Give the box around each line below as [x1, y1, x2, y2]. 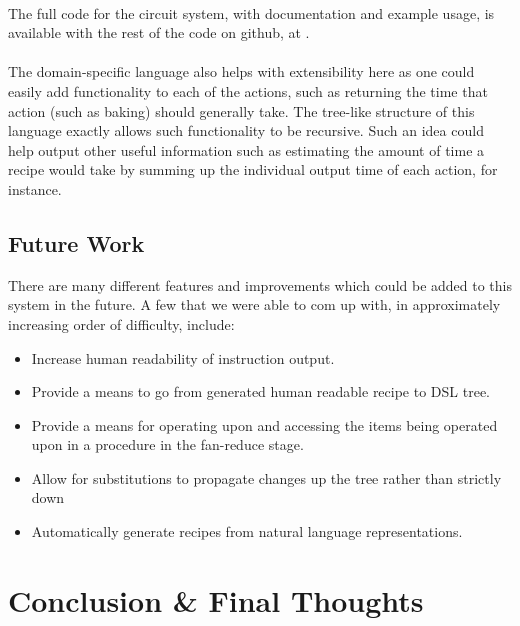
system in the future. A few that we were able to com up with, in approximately [8, 294, 501, 315]
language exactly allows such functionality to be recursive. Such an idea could [8, 120, 484, 141]
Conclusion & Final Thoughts [8, 579, 424, 620]
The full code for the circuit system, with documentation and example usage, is [8, 2, 495, 23]
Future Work [8, 227, 145, 258]
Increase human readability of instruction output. [31, 347, 335, 368]
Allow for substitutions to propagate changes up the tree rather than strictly [31, 467, 502, 488]
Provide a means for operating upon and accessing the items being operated [31, 414, 498, 435]
